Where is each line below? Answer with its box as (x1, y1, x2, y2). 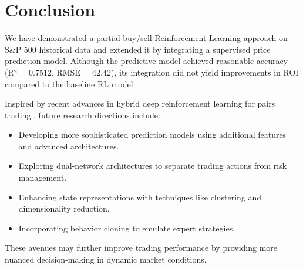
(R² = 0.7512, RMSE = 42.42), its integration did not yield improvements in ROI (5, 66, 299, 78)
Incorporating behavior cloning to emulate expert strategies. (18, 222, 235, 234)
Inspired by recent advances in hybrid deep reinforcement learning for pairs (5, 97, 275, 110)
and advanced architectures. (18, 139, 119, 152)
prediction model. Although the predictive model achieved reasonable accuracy (5, 55, 288, 67)
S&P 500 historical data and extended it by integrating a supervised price (5, 43, 271, 55)
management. (18, 171, 67, 183)
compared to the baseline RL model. (5, 77, 136, 90)
